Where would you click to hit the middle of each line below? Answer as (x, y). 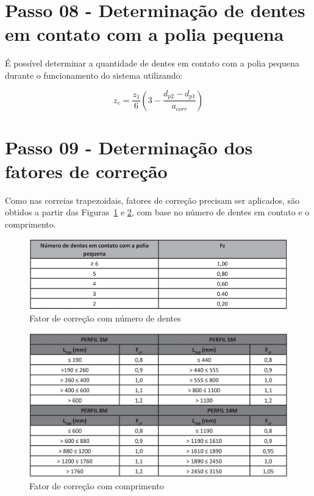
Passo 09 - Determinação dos (129, 147)
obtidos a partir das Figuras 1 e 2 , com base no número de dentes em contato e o (157, 212)
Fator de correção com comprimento (97, 485)
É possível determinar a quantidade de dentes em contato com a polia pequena (152, 63)
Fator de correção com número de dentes (105, 318)
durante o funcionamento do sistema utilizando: (94, 75)
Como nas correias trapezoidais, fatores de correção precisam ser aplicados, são (152, 200)
